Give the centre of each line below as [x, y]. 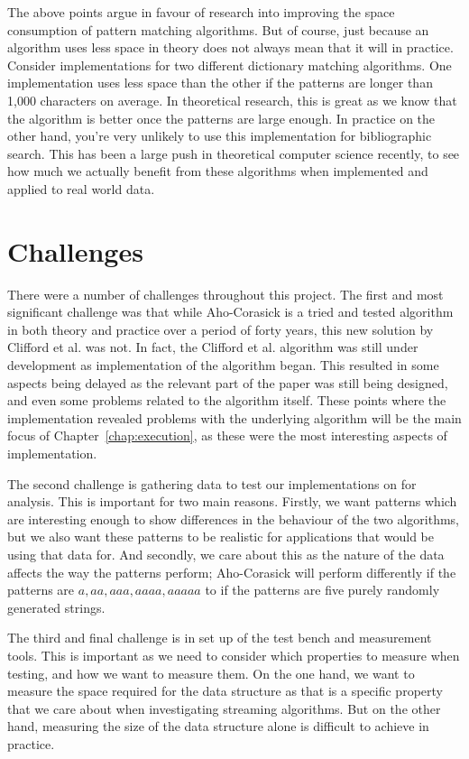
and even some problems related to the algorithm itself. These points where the [227, 400]
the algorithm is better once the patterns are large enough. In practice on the [221, 118]
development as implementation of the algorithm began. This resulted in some [223, 365]
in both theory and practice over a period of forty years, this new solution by [221, 329]
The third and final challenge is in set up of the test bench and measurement [220, 638]
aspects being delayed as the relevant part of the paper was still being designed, [228, 382]
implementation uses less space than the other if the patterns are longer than [220, 83]
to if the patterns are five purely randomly [322, 590]
